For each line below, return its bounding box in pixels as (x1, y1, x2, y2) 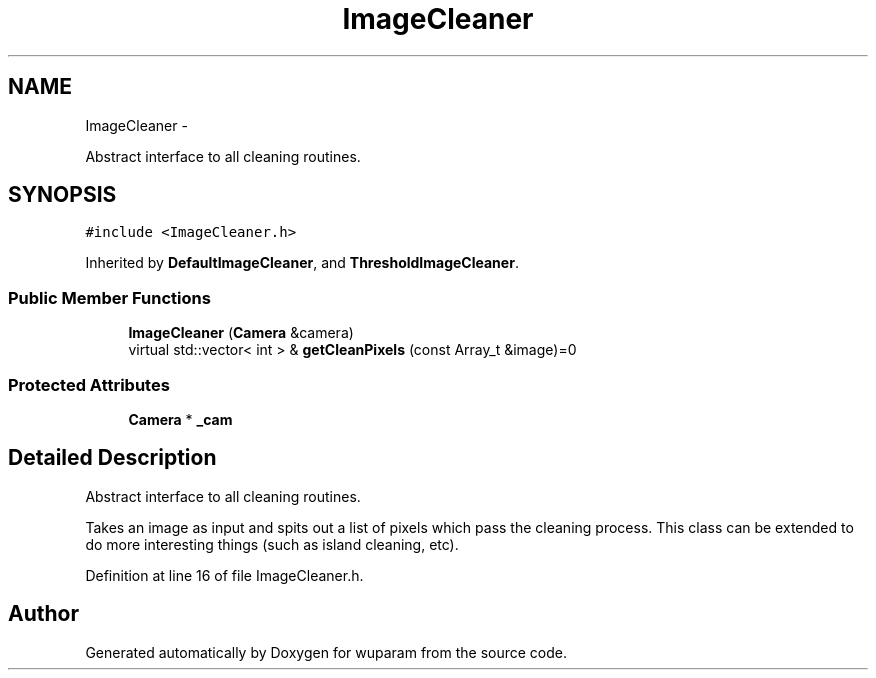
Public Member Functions (8, 287, 211, 308)
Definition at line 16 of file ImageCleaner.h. (85, 566, 364, 584)
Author (8, 601, 79, 627)
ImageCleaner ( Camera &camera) (128, 324, 354, 342)
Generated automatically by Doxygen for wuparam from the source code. (85, 643, 568, 661)
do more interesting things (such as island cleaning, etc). (85, 535, 459, 553)
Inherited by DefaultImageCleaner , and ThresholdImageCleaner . (85, 254, 519, 272)
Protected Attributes (8, 374, 170, 395)
